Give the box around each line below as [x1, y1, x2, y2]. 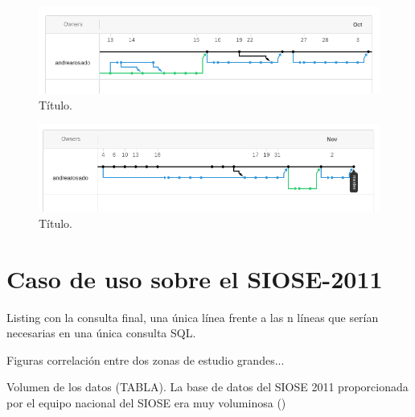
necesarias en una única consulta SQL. [6, 324, 196, 341]
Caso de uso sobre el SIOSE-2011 [6, 262, 383, 295]
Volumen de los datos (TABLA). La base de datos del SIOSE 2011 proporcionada [6, 378, 409, 395]
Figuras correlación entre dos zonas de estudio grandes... [6, 351, 285, 368]
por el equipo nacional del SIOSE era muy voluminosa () [6, 394, 286, 411]
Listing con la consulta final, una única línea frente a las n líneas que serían [6, 308, 379, 325]
